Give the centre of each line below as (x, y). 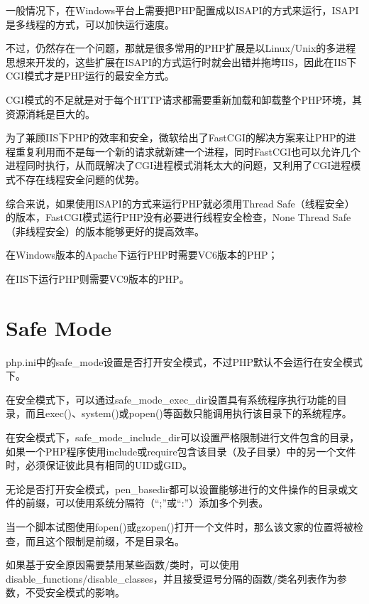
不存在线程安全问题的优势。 (80, 179)
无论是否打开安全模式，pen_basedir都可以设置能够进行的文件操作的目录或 (177, 489)
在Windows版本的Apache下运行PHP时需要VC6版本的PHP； (142, 255)
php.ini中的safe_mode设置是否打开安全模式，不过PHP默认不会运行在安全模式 (184, 361)
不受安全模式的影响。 (75, 592)
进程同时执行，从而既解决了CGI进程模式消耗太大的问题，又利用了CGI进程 (178, 165)
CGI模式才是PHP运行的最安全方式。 (90, 76)
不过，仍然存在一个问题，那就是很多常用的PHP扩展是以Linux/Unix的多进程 (181, 48)
